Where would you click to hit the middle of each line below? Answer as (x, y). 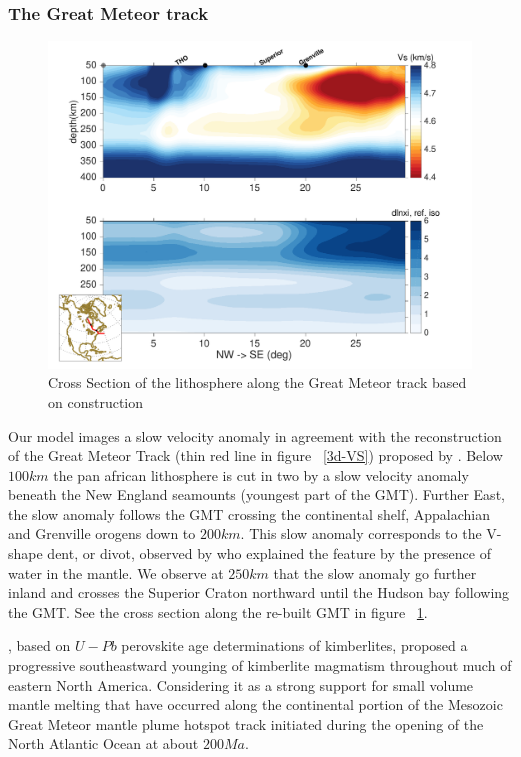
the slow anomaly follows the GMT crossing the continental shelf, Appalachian (249, 513)
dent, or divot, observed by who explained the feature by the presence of (269, 553)
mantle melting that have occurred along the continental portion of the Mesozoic (255, 704)
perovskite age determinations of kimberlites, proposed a (294, 645)
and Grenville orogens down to (102, 533)
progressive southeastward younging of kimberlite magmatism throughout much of (260, 665)
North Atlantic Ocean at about (103, 743)
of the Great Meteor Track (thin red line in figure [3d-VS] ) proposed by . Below (255, 455)
